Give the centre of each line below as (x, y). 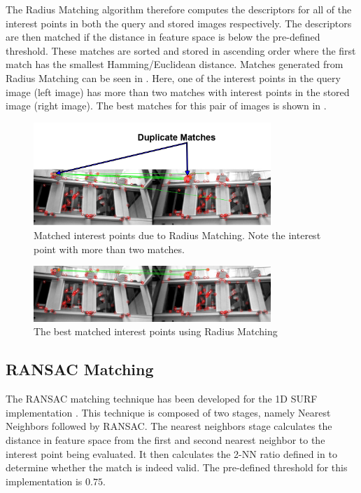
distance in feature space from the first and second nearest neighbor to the (165, 439)
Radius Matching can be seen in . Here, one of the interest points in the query (173, 77)
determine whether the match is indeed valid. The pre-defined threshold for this (177, 467)
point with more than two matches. (109, 249)
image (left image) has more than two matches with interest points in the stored (178, 92)
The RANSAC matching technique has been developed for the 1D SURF (162, 399)
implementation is (44, 481)
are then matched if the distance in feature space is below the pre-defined (163, 37)
